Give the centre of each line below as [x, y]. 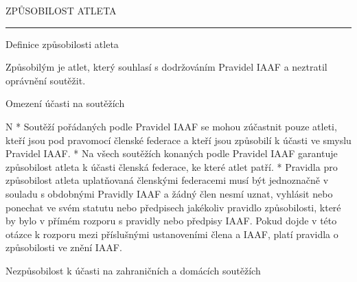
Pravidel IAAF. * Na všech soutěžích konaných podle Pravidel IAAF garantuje [172, 153]
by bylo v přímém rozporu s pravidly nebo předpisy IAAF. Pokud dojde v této [171, 221]
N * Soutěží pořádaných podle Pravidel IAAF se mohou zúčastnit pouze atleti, [171, 126]
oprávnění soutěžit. [46, 80]
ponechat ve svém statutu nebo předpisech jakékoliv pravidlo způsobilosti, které [173, 207]
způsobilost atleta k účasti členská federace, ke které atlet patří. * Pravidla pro [172, 166]
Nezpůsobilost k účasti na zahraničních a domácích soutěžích [133, 270]
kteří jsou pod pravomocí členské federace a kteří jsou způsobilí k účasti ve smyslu [178, 140]
